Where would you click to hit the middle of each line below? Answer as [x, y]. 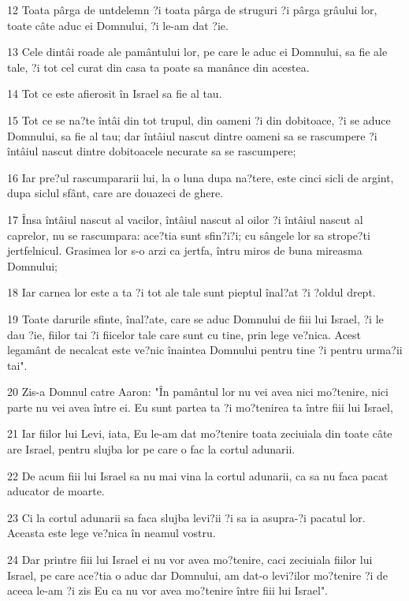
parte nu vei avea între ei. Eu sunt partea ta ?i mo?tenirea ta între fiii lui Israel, [200, 407]
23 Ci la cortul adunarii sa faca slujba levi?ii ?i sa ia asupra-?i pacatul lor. [186, 517]
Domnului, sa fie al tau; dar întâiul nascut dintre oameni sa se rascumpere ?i [192, 135]
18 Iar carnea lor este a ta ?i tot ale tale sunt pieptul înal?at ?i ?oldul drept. [191, 292]
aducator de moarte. [56, 491]
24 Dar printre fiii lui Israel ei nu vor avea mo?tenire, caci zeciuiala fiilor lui [190, 560]
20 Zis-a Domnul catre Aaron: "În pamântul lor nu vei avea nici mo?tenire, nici [198, 392]
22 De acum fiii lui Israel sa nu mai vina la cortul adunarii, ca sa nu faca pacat [198, 475]
